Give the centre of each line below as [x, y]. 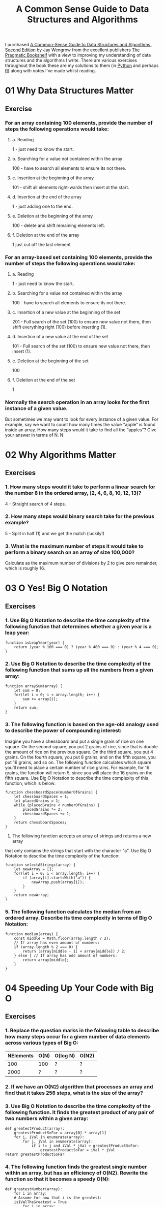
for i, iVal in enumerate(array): [49, 1137]
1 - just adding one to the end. [42, 206]
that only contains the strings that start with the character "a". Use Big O [78, 851]
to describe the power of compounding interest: [63, 731]
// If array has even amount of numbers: [57, 943]
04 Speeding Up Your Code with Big [80, 988]
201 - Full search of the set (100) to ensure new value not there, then [82, 322]
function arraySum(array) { [34, 686]
